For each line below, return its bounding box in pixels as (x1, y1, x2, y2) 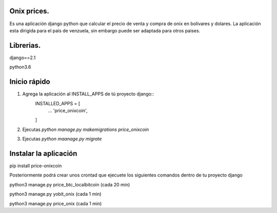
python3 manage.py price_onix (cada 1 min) (9, 200, 102, 206)
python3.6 (9, 64, 31, 70)
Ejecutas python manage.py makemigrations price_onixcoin (22, 126, 149, 132)
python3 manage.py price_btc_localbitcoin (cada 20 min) (9, 181, 130, 187)
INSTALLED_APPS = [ (35, 100, 81, 106)
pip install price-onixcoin (9, 162, 62, 169)
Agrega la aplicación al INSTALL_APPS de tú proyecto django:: (22, 91, 154, 97)
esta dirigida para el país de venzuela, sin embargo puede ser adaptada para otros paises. (9, 27, 201, 33)
